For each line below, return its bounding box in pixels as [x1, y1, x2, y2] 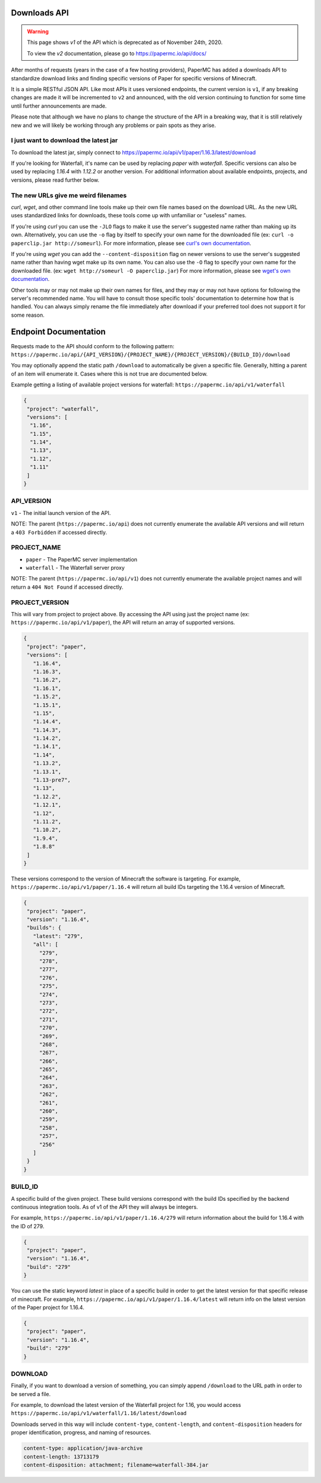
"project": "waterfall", [27, 405, 99, 412]
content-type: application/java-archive [23, 1445, 143, 1452]
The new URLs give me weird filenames [11, 191, 127, 199]
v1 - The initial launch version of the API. [11, 509, 111, 516]
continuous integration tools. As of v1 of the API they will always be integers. [11, 1203, 199, 1210]
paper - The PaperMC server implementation [26, 555, 138, 563]
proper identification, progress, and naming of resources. [11, 1429, 152, 1436]
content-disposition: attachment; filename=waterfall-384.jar [23, 1462, 209, 1468]
